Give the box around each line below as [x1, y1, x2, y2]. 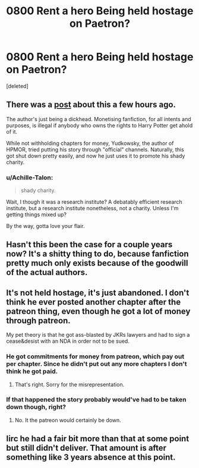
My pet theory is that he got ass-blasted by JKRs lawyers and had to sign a [6, 331, 190, 339]
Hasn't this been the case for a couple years [6, 239, 173, 250]
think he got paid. [6, 367, 58, 375]
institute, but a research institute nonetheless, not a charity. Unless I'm [6, 205, 179, 212]
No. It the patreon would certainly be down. [14, 416, 122, 423]
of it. [6, 128, 18, 135]
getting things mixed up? [6, 211, 67, 218]
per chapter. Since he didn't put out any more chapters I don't [6, 360, 187, 368]
